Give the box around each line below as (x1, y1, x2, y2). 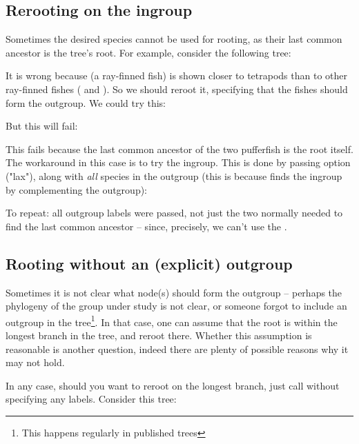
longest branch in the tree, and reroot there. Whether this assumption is (6, 327, 312, 342)
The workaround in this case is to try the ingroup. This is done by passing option (6, 155, 351, 170)
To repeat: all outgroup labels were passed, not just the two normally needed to (6, 205, 343, 220)
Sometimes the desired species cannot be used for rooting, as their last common (6, 32, 342, 46)
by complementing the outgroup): (6, 182, 148, 196)
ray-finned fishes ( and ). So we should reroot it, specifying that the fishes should (6, 81, 348, 96)
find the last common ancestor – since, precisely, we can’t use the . (6, 219, 287, 233)
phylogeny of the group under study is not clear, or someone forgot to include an (6, 299, 347, 313)
